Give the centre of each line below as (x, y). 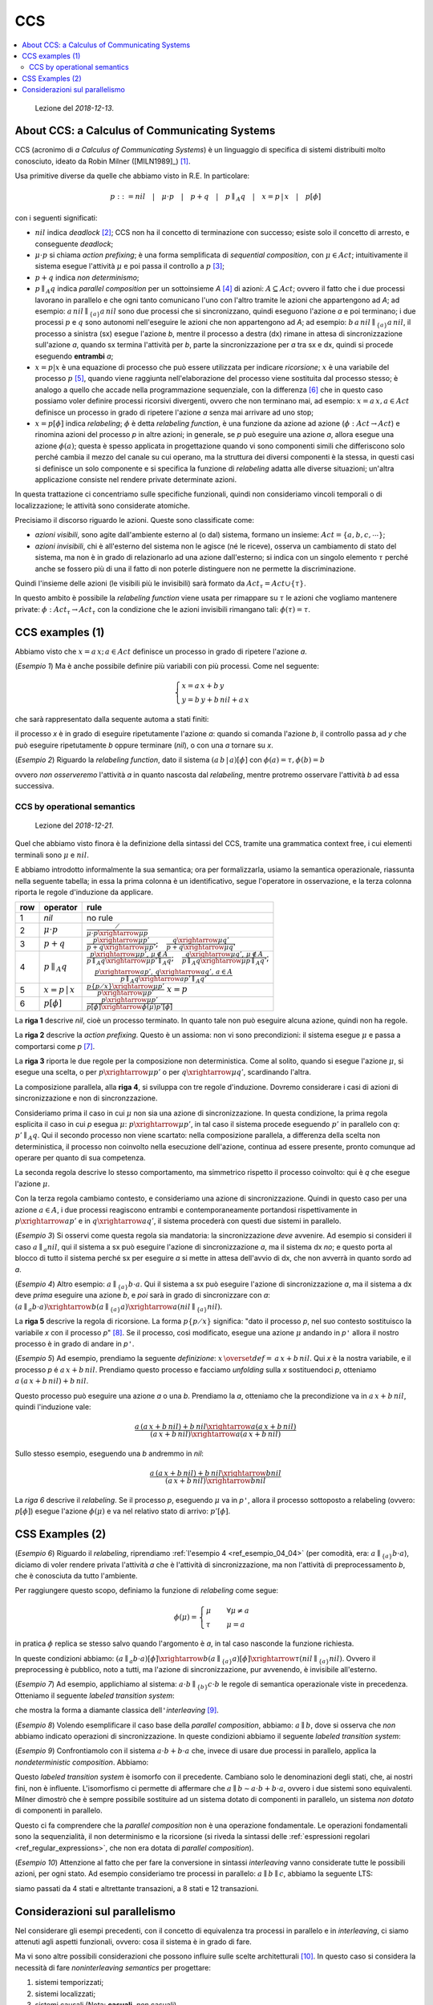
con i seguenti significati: (56, 217)
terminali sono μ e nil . (52, 855)
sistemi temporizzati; (69, 1983)
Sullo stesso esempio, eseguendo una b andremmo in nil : (109, 1453)
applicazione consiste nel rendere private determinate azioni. (136, 479)
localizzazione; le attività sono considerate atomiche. (102, 505)
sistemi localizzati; (65, 1994)
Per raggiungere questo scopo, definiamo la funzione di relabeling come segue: (147, 1590)
